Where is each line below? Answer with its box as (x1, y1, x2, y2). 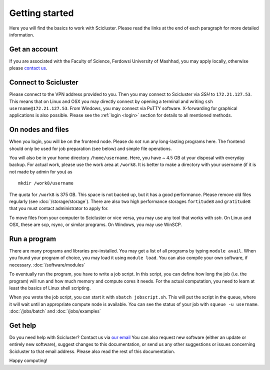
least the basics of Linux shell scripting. (9, 285, 91, 291)
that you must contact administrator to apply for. (9, 205, 109, 211)
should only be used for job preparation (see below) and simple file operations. (9, 145, 172, 151)
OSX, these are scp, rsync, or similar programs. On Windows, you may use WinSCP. (9, 221, 182, 227)
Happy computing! (9, 357, 47, 363)
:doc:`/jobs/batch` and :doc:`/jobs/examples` (9, 308, 101, 314)
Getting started (9, 7, 74, 18)
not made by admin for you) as (9, 168, 72, 174)
